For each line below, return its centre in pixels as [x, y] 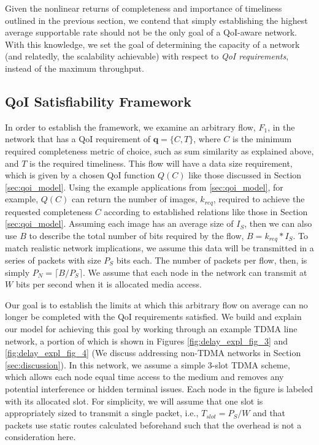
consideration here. [40, 437]
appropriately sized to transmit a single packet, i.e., [102, 413]
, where [207, 139]
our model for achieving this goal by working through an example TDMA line [151, 328]
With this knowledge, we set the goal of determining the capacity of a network [152, 44]
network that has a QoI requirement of [78, 139]
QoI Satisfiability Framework [98, 101]
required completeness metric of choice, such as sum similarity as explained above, [159, 150]
